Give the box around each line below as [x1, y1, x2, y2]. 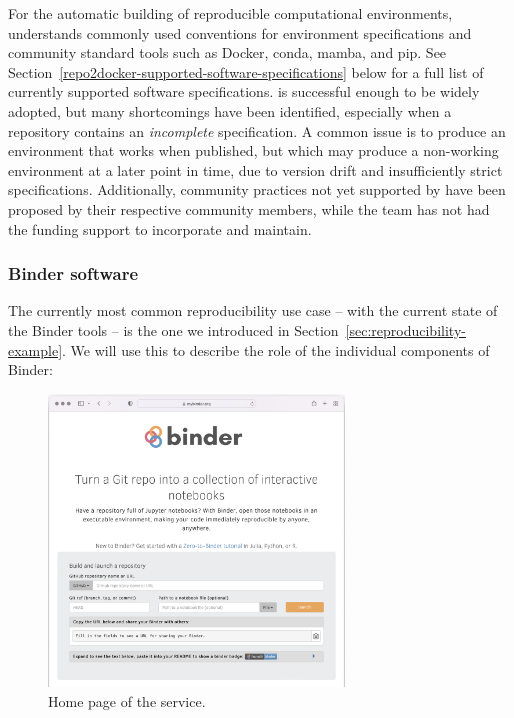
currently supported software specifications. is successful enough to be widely [8, 81, 480, 102]
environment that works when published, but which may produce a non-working [8, 140, 499, 161]
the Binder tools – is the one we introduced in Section [8, 319, 339, 340]
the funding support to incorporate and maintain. [8, 218, 312, 239]
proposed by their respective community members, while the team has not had [8, 198, 490, 219]
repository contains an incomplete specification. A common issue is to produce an [8, 120, 506, 141]
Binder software [8, 261, 139, 286]
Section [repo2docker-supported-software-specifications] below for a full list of [8, 61, 484, 82]
